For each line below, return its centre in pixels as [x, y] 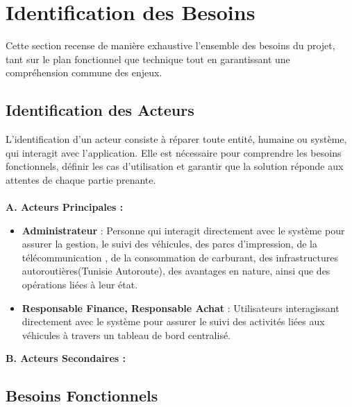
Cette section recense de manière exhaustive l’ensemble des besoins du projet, [170, 45]
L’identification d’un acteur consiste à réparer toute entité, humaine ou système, [176, 139]
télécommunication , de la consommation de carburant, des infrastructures [180, 257]
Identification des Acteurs [100, 110]
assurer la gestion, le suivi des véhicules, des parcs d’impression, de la [169, 244]
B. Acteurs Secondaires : [66, 358]
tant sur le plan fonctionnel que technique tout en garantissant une [148, 59]
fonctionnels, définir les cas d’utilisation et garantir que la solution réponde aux [175, 166]
